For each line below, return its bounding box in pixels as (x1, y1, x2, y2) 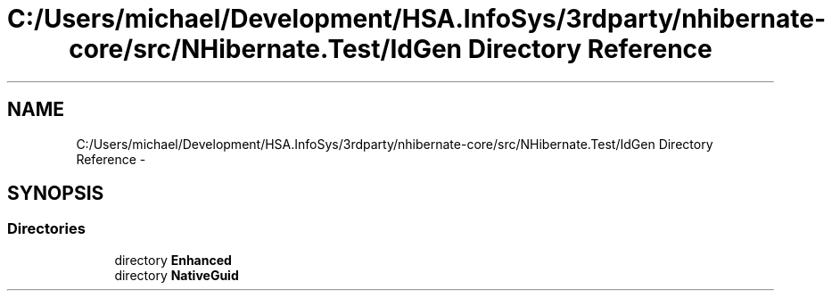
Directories (7, 219, 86, 238)
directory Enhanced (114, 252, 232, 268)
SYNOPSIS (7, 182, 104, 205)
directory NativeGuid (114, 267, 239, 283)
